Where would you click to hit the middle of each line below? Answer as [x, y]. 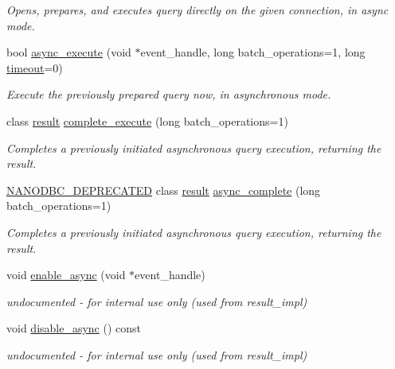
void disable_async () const [74, 328]
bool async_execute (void [69, 52]
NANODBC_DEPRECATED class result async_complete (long [164, 190]
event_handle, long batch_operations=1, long [253, 52]
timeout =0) [35, 67]
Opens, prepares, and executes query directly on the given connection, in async [197, 10]
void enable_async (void [66, 275]
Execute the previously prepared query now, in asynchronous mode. [169, 94]
